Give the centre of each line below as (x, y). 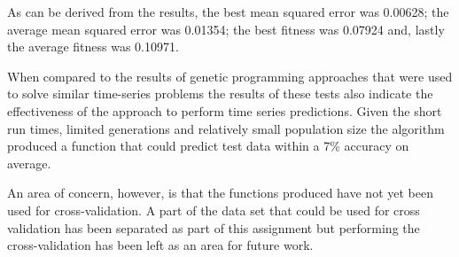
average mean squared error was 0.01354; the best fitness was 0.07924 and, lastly (226, 29)
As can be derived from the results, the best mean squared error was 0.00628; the (228, 12)
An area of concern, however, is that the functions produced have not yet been (220, 193)
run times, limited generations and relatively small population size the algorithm (226, 128)
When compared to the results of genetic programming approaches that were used (230, 76)
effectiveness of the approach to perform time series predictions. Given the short (225, 110)
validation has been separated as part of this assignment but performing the (214, 227)
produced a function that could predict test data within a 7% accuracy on (208, 146)
